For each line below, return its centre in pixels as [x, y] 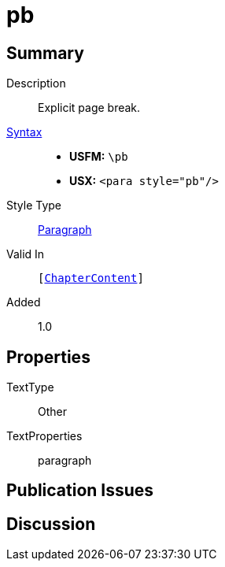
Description [36, 83]
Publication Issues [80, 491]
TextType [30, 387]
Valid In [26, 254]
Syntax [24, 132]
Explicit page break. [89, 108]
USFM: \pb [99, 157]
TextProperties [44, 436]
